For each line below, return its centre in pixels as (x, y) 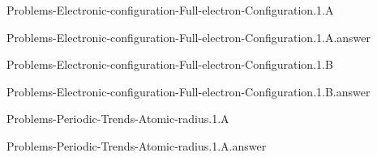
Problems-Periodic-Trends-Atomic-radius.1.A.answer (137, 145)
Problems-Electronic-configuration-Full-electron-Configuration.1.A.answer (189, 37)
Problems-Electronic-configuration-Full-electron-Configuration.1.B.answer (188, 91)
